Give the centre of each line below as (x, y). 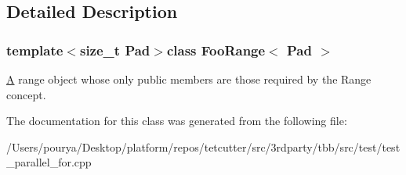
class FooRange (216, 50)
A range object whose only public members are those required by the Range (189, 79)
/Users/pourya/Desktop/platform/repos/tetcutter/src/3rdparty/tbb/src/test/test (203, 146)
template (35, 50)
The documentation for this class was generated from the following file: (177, 121)
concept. (26, 94)
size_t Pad (115, 50)
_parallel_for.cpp (49, 162)
